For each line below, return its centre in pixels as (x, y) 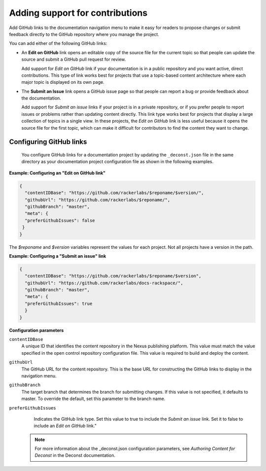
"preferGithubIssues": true (59, 303)
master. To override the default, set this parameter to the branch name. (93, 399)
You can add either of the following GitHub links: (58, 43)
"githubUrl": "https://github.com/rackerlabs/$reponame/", (98, 200)
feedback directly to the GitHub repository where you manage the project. (84, 34)
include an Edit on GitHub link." (65, 426)
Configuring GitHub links (48, 142)
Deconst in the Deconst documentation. (75, 455)
